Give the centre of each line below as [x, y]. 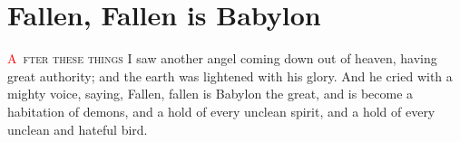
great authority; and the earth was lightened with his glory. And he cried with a [230, 76]
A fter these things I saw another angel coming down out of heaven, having [222, 58]
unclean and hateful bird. [78, 129]
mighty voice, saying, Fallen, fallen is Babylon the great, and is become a [210, 94]
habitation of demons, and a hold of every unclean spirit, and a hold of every [221, 111]
